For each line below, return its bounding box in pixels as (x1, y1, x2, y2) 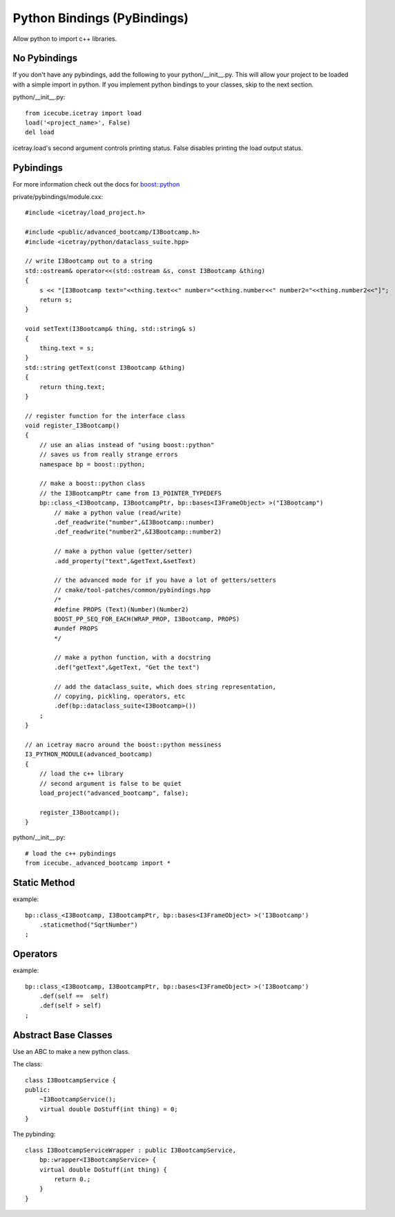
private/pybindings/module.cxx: (12, 193, 104, 201)
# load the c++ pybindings (25, 849, 117, 857)
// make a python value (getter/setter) (54, 547, 193, 556)
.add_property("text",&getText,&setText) (54, 557, 197, 565)
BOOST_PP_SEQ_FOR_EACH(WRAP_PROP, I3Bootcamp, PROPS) (54, 615, 240, 623)
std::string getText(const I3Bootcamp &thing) (25, 364, 186, 371)
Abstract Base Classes (12, 1029, 113, 1041)
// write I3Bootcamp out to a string (25, 257, 153, 265)
